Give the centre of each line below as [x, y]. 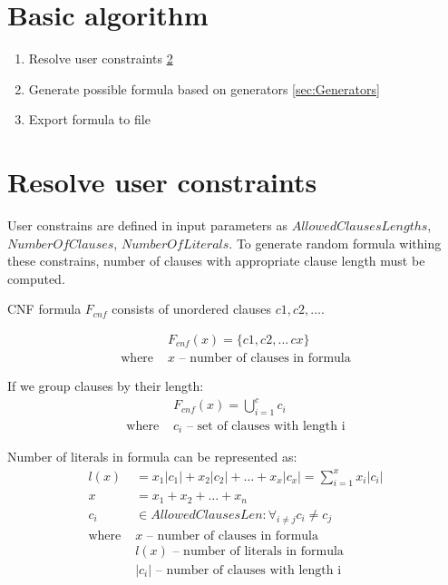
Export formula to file [89, 119]
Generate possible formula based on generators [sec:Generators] [204, 88]
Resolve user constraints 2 [101, 58]
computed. [36, 278]
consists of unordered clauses [192, 309]
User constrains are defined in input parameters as [147, 225]
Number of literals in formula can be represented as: [152, 457]
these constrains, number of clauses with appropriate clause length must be [216, 261]
